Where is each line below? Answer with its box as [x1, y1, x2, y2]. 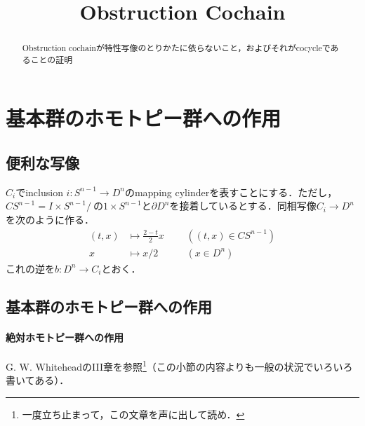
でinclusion [15, 184, 63, 199]
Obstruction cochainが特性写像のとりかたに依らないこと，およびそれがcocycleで [22, 42, 331, 54]
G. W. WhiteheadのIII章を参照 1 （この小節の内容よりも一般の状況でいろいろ [6, 357, 353, 373]
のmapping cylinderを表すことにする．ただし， [124, 184, 338, 199]
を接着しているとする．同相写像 [169, 198, 317, 213]
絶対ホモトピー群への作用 [6, 329, 124, 344]
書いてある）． [6, 373, 69, 387]
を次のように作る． [6, 212, 94, 227]
